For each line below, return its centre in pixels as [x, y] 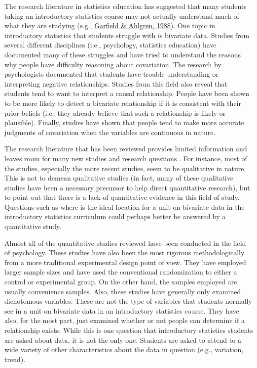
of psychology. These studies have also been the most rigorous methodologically [125, 253]
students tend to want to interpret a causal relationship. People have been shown [127, 93]
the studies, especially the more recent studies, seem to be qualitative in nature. [125, 168]
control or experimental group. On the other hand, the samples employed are [121, 282]
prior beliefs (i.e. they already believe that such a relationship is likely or [115, 113]
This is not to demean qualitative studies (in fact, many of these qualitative [119, 178]
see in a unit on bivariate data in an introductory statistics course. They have [122, 310]
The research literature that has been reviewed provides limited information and [126, 149]
